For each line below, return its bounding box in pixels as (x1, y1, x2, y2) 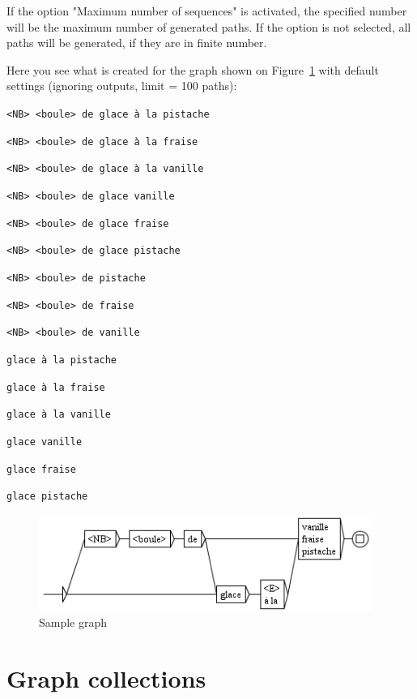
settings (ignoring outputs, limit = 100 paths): (6, 77, 237, 94)
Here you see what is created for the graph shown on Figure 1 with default (6, 61, 379, 78)
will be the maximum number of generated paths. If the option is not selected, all (6, 18, 411, 35)
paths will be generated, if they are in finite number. (6, 34, 267, 51)
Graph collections (6, 662, 206, 695)
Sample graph (39, 614, 108, 631)
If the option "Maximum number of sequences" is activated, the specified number (6, 2, 407, 19)
